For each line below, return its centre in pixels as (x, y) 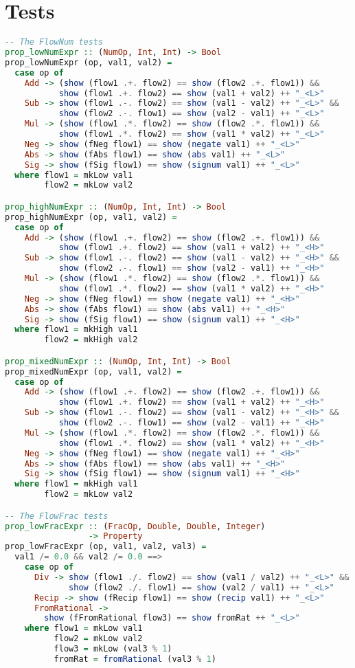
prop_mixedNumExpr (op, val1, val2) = (93, 371)
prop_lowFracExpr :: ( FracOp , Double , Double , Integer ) (135, 526)
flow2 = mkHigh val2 (91, 340)
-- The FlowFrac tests (57, 516)
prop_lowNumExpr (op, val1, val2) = (89, 62)
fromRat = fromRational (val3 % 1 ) (135, 659)
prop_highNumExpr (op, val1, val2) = (91, 217)
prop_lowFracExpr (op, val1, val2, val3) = (106, 547)
